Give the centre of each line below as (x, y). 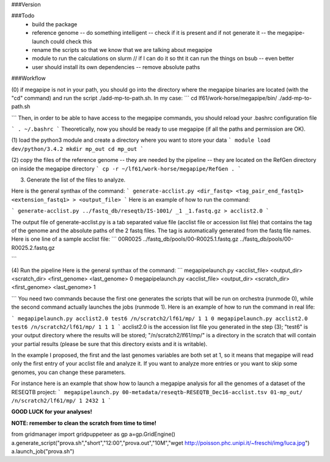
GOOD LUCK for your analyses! (52, 412)
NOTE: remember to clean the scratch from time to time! (84, 423)
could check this (71, 41)
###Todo (23, 16)
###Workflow (28, 78)
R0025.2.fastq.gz (33, 248)
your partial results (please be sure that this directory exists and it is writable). (109, 344)
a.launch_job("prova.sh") (43, 451)
